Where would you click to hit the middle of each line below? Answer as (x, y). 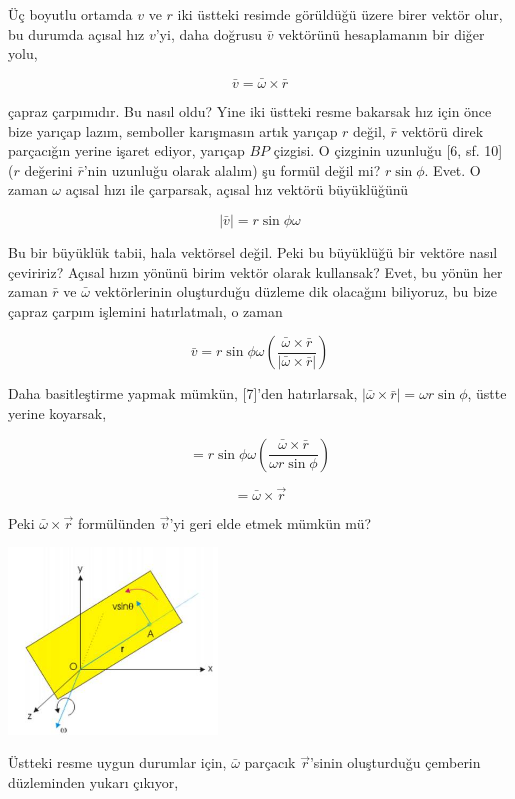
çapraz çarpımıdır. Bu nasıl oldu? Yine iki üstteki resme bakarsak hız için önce (250, 111)
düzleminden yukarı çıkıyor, (93, 782)
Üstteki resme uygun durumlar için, (117, 762)
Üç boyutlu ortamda (70, 14)
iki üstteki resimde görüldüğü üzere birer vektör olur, (340, 14)
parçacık (270, 762)
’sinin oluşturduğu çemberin (395, 762)
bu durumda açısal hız (76, 33)
